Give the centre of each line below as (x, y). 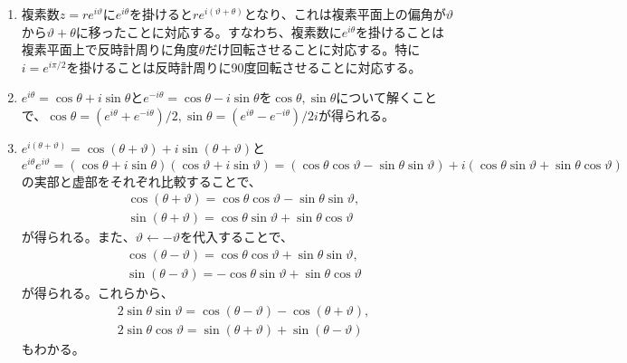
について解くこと (386, 97)
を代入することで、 (237, 237)
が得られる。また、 (78, 237)
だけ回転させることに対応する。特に (313, 49)
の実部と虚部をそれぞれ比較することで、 (141, 181)
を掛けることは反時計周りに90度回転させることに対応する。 (244, 67)
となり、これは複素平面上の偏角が (345, 14)
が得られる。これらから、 (97, 292)
